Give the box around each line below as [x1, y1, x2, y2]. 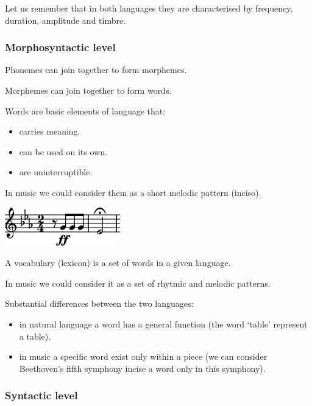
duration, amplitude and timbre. [5, 13, 126, 26]
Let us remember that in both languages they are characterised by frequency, [5, 2, 293, 14]
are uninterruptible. [19, 166, 93, 178]
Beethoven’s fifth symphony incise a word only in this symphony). [19, 362, 266, 374]
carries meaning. [19, 125, 80, 138]
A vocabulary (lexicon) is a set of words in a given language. [5, 256, 231, 269]
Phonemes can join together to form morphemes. [5, 63, 187, 76]
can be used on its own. [19, 145, 107, 158]
